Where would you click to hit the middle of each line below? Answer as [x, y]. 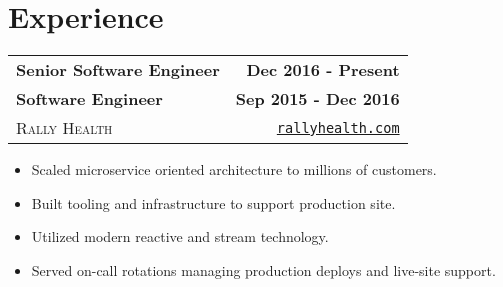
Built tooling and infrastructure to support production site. [213, 202]
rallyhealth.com [338, 127]
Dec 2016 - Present [323, 70]
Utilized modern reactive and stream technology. [180, 236]
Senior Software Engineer [118, 70]
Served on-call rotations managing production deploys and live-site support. [263, 269]
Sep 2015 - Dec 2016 [317, 99]
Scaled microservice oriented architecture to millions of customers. [234, 169]
